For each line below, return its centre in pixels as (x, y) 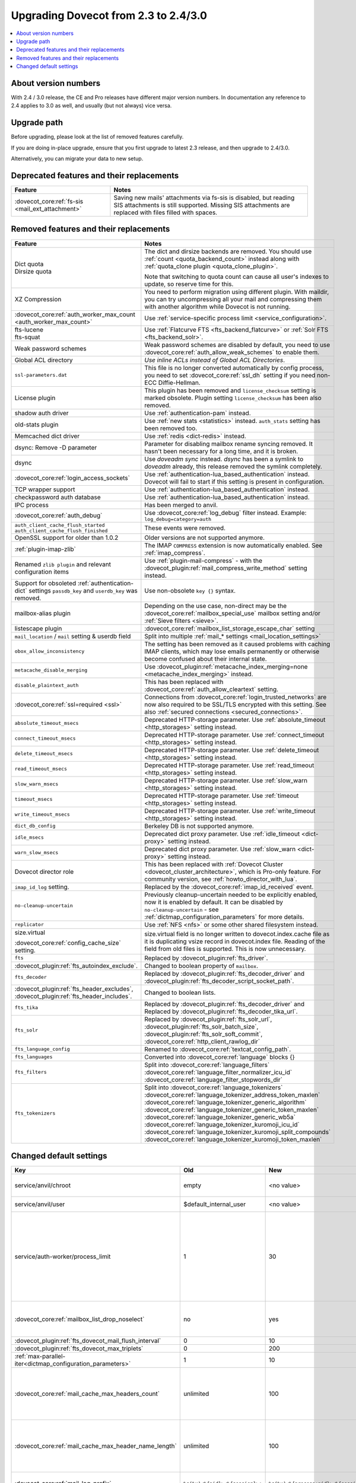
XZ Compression (38, 299)
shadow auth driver (42, 413)
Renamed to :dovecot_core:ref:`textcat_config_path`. (218, 1049)
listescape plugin (38, 628)
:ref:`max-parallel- (40, 1357)
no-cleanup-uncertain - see (182, 909)
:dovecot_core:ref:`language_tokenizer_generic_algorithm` (225, 1102)
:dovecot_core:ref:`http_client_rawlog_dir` (202, 1041)
